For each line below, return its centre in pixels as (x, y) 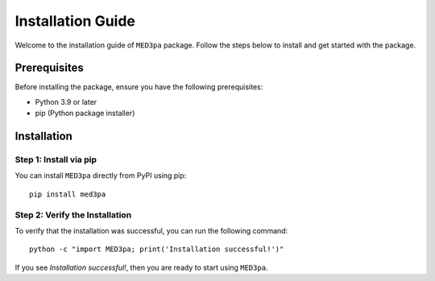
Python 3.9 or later (66, 101)
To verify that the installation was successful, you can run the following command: (151, 230)
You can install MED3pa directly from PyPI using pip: (101, 176)
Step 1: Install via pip (56, 159)
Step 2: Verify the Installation (73, 215)
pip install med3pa (68, 194)
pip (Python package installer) (85, 114)
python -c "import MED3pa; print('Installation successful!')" (157, 249)
